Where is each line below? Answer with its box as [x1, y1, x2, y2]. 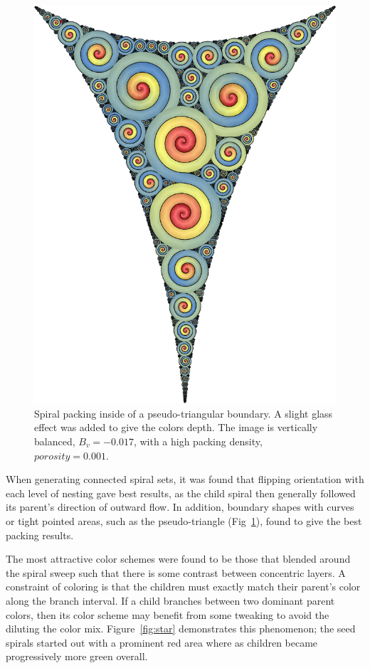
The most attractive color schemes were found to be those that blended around [6, 551, 351, 566]
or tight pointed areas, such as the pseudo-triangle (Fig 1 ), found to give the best [6, 513, 362, 528]
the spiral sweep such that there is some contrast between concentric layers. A [6, 565, 346, 580]
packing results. [6, 527, 74, 542]
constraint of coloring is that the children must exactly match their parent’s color [6, 579, 361, 594]
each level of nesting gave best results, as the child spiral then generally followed [6, 485, 356, 500]
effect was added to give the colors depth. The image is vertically [34, 420, 318, 435]
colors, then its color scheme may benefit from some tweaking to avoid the [6, 607, 329, 622]
